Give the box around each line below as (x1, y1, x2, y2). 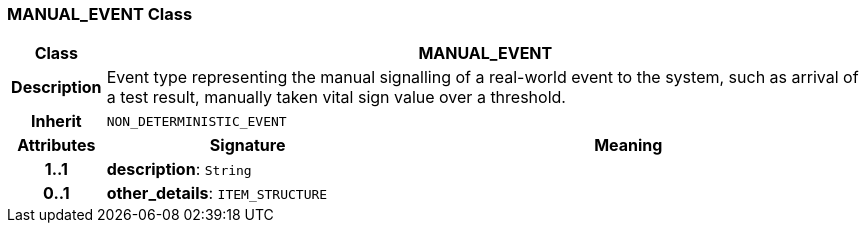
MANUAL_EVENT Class (7, 4, 193, 24)
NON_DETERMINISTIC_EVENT (106, 113, 287, 129)
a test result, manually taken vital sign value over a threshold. (106, 87, 566, 108)
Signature (209, 135, 286, 156)
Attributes (17, 135, 96, 156)
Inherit (30, 111, 82, 132)
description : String (106, 159, 252, 180)
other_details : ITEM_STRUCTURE (106, 183, 328, 204)
